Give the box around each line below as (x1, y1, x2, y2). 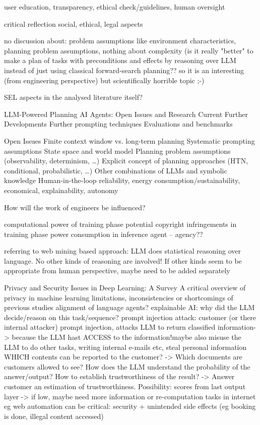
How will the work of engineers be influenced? (4, 202, 146, 212)
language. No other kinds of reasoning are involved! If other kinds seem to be (4, 255, 242, 266)
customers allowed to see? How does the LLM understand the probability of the (4, 361, 250, 372)
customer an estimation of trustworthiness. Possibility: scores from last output (4, 381, 246, 391)
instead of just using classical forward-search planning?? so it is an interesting (4, 65, 244, 75)
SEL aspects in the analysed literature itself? (4, 92, 143, 102)
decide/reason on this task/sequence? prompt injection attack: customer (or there (4, 312, 256, 322)
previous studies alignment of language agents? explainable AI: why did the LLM (4, 302, 255, 313)
